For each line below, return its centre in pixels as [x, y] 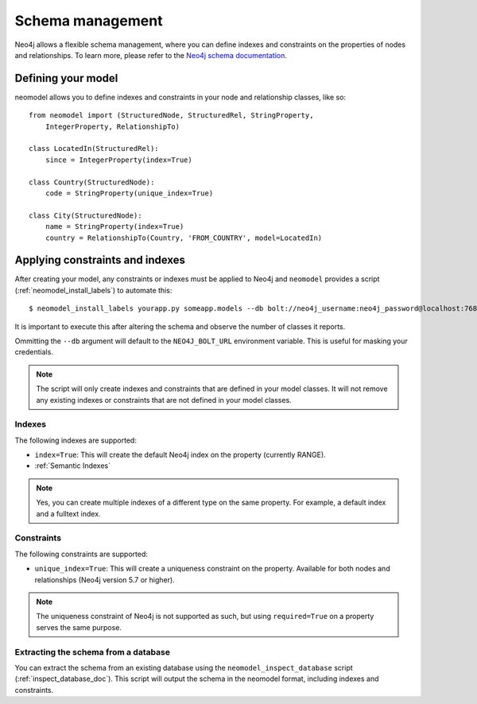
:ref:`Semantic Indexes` [73, 466]
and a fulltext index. [68, 513]
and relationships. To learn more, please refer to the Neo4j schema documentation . [151, 55]
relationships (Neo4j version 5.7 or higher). [105, 579]
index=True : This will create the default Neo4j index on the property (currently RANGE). [180, 455]
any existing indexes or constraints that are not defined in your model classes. [164, 400]
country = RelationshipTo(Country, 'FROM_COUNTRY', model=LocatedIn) [184, 238]
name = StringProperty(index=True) [114, 227]
